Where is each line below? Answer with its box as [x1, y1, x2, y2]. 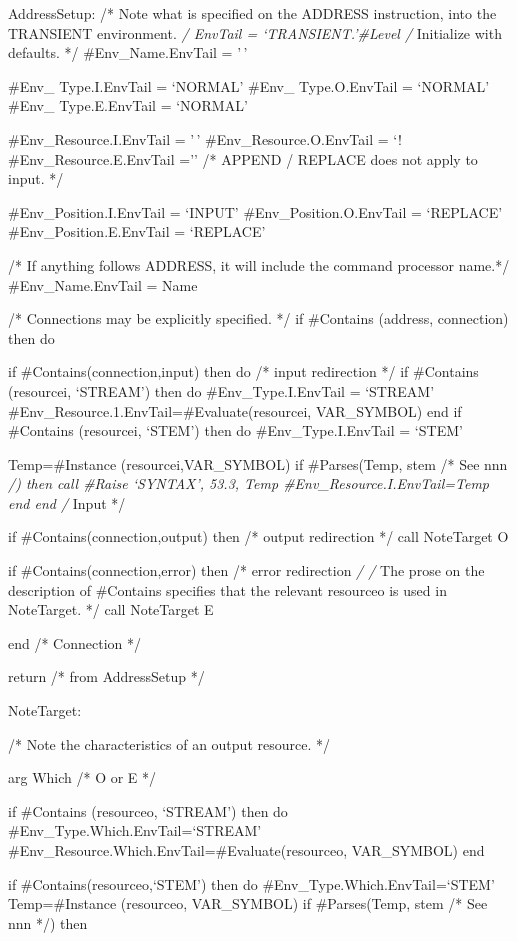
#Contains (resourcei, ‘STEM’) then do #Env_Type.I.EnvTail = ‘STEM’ [8, 420, 463, 441]
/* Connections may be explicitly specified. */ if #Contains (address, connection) [8, 308, 509, 329]
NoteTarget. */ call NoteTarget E [8, 599, 214, 620]
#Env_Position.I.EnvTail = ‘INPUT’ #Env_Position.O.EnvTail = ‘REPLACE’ [8, 201, 503, 222]
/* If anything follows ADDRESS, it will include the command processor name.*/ [8, 254, 510, 275]
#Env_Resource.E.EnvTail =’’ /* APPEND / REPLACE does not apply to [8, 148, 478, 169]
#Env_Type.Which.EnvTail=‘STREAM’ [8, 820, 262, 841]
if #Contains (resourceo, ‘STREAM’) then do [8, 800, 288, 821]
